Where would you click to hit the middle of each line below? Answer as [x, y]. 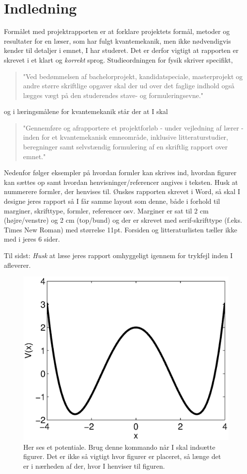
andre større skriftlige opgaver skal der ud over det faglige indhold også [129, 86]
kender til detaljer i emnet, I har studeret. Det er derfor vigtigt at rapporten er [121, 50]
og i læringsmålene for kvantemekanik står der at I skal [86, 111]
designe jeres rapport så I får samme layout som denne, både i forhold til [112, 201]
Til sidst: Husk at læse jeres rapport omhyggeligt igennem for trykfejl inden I [118, 255]
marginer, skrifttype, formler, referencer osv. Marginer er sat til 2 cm [106, 210]
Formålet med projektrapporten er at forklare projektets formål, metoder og [117, 31]
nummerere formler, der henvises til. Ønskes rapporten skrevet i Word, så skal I [122, 191]
